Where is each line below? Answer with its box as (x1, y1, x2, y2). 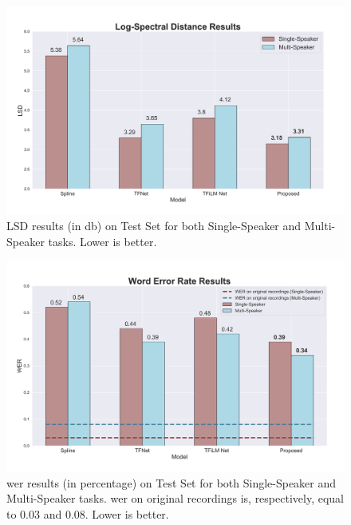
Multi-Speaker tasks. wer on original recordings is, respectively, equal (6, 490, 344, 507)
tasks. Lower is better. (48, 233, 157, 249)
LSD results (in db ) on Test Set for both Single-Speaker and (6, 217, 302, 234)
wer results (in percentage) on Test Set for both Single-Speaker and (6, 474, 337, 491)
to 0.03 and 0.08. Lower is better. (6, 505, 169, 522)
